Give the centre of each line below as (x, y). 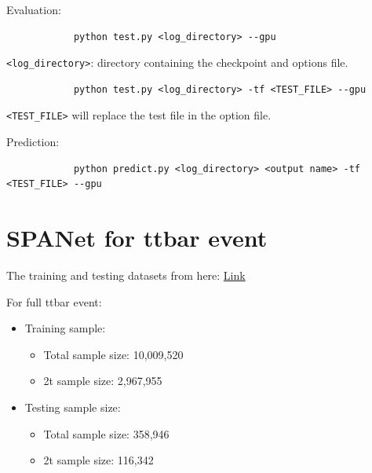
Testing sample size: (73, 407)
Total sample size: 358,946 (106, 433)
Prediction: (33, 142)
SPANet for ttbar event (137, 238)
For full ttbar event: (54, 301)
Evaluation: (34, 9)
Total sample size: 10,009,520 (113, 354)
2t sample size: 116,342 (98, 460)
